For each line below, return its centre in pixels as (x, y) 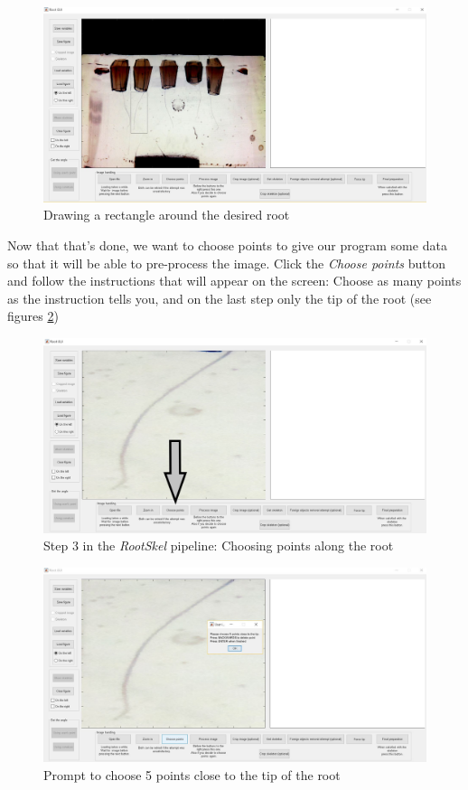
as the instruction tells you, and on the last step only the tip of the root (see (220, 298)
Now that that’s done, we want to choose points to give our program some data (227, 245)
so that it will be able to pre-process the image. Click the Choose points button (226, 263)
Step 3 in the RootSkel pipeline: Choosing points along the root (219, 545)
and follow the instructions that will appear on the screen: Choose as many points (234, 281)
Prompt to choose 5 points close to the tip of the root (192, 774)
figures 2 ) (33, 316)
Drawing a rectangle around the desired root (167, 215)
